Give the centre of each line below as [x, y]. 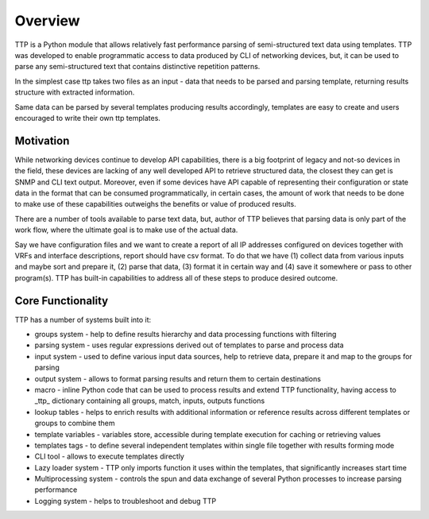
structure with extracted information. [75, 92]
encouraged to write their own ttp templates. [87, 118]
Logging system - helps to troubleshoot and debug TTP [126, 501]
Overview [47, 21]
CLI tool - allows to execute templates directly [109, 456]
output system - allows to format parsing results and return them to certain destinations [178, 378]
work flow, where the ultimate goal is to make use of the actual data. [126, 230]
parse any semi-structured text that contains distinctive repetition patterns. [137, 67]
